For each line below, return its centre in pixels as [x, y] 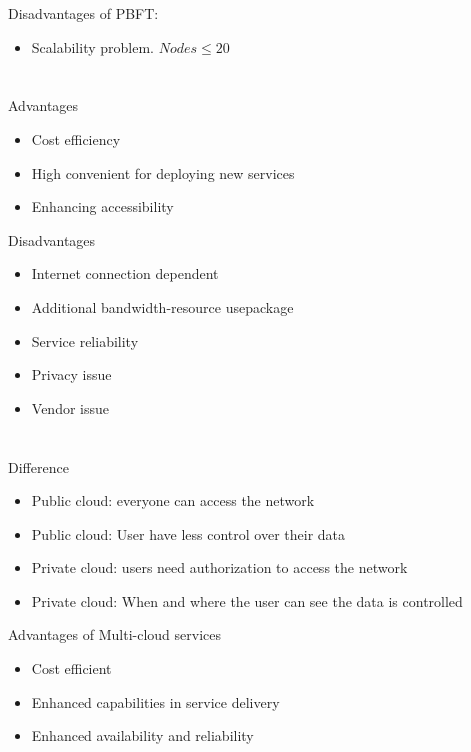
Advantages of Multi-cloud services [114, 634]
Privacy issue [71, 374]
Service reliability [85, 340]
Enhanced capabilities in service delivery [155, 701]
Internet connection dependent [125, 273]
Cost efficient [71, 668]
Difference [38, 466]
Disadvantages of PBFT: [83, 13]
